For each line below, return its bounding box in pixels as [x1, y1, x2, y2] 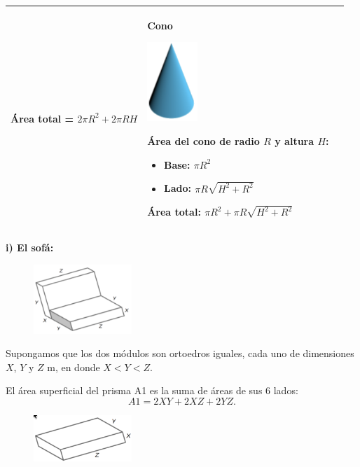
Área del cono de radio [147, 134, 260, 148]
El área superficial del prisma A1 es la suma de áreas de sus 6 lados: [6, 383, 298, 398]
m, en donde [47, 359, 100, 374]
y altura [275, 134, 314, 148]
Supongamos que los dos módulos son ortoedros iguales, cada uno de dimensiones [6, 346, 354, 361]
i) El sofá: [6, 240, 54, 255]
